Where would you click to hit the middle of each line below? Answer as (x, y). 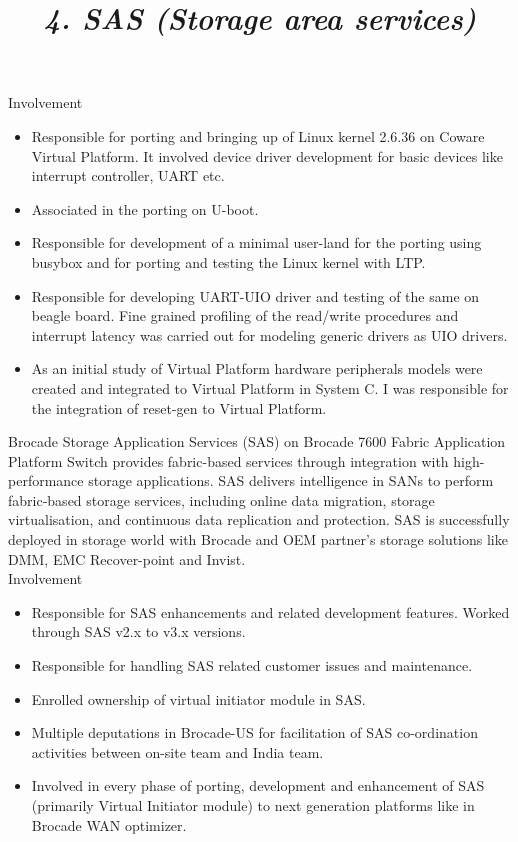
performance (46, 480)
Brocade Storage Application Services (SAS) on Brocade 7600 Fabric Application (257, 441)
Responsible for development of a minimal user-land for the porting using (256, 242)
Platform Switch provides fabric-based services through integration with (228, 460)
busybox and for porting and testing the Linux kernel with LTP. (228, 261)
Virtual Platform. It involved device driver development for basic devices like (267, 155)
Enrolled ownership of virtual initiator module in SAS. (198, 698)
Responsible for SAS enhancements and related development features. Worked (270, 611)
